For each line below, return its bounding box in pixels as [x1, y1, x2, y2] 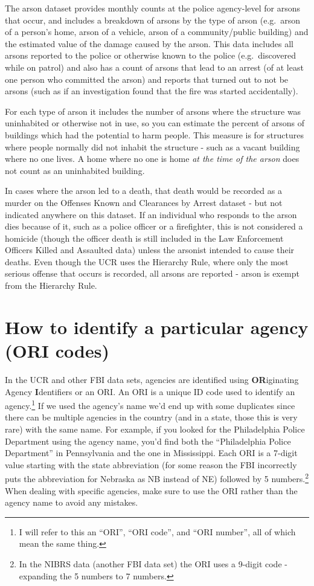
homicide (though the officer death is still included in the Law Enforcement [5, 231, 284, 244]
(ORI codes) [5, 338, 109, 363]
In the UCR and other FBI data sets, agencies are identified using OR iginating [5, 373, 299, 385]
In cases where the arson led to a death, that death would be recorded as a [5, 184, 282, 197]
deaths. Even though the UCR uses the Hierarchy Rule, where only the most [5, 255, 289, 268]
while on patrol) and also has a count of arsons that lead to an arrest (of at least [5, 60, 304, 73]
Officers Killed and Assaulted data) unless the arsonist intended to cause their [5, 243, 295, 256]
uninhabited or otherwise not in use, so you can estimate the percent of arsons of [5, 117, 305, 129]
